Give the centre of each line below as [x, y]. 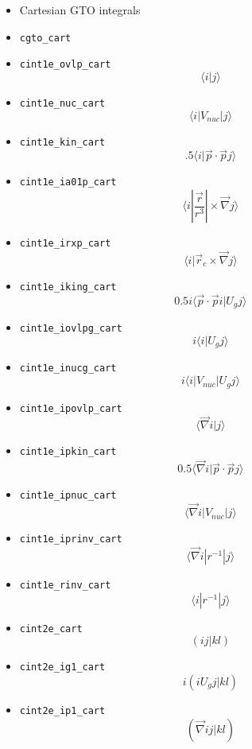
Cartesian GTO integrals [80, 10]
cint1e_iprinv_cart [71, 539]
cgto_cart [45, 38]
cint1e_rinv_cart [65, 586]
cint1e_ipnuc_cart [68, 496]
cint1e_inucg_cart [68, 369]
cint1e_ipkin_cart [68, 452]
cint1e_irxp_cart [65, 244]
